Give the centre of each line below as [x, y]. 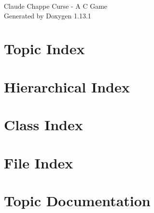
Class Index [43, 125]
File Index [39, 162]
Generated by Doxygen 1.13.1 [48, 15]
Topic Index [44, 49]
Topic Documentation [77, 200]
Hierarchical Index [67, 86]
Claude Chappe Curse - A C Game [56, 6]
